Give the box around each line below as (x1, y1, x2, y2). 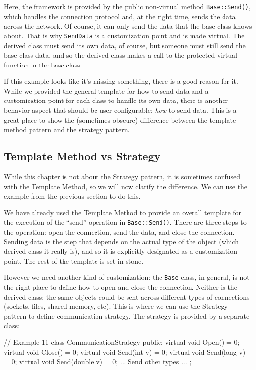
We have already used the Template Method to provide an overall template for (4, 207, 242, 217)
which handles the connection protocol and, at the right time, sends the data (4, 11, 236, 21)
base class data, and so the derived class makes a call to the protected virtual (4, 50, 237, 60)
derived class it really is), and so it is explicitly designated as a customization (4, 246, 237, 256)
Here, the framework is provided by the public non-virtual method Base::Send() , (4, 1, 251, 11)
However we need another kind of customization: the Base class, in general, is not (4, 272, 250, 282)
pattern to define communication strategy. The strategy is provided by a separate (4, 310, 250, 321)
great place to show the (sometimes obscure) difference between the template (4, 114, 236, 125)
